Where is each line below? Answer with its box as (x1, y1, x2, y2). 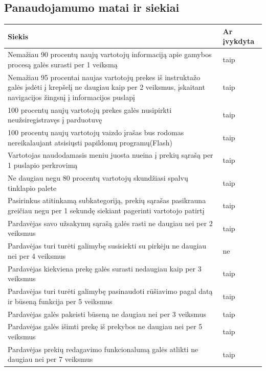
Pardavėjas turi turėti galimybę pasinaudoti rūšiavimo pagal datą (8, 286, 213, 296)
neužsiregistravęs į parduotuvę (8, 114, 102, 125)
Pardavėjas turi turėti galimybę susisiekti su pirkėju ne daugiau (8, 240, 207, 251)
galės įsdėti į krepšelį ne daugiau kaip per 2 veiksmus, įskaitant (8, 82, 205, 92)
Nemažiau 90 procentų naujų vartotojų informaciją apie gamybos (8, 49, 212, 60)
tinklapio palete (8, 182, 57, 193)
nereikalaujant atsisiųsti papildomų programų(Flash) (8, 137, 172, 147)
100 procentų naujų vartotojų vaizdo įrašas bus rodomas (8, 127, 184, 138)
